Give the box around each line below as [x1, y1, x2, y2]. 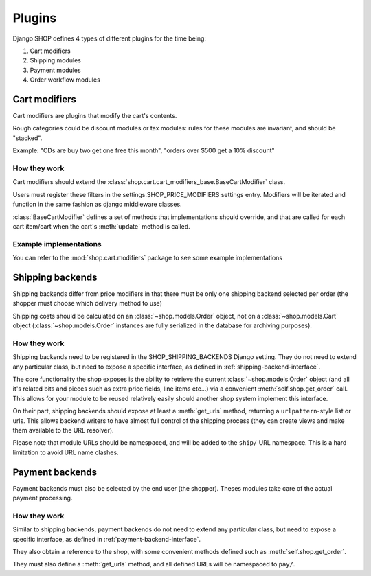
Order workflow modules [30, 76, 101, 84]
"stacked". [12, 134, 43, 142]
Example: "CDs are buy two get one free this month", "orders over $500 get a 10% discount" [12, 146, 275, 154]
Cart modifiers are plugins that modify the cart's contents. [12, 112, 177, 120]
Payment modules [30, 66, 82, 74]
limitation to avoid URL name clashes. [12, 448, 120, 457]
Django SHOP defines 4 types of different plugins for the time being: [12, 34, 206, 43]
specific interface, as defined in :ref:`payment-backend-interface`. [12, 535, 201, 543]
